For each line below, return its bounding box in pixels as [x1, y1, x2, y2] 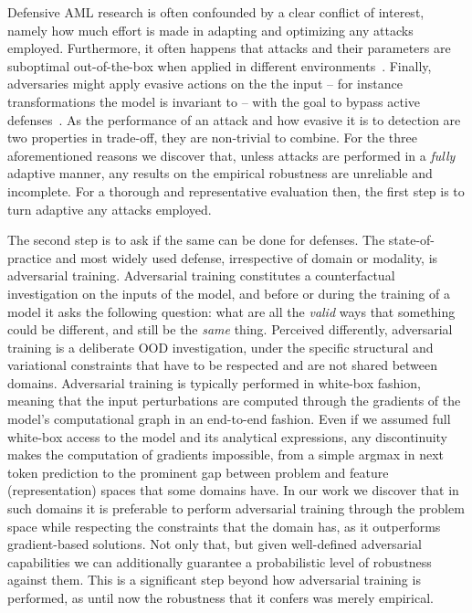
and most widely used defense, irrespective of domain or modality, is [55, 248, 438, 267]
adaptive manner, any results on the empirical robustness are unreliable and [7, 164, 433, 183]
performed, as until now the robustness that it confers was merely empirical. [7, 588, 434, 607]
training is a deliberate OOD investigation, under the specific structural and [7, 337, 434, 356]
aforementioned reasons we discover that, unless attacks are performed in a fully [7, 145, 456, 164]
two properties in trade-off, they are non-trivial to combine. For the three [7, 128, 417, 147]
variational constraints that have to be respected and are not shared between [7, 355, 438, 375]
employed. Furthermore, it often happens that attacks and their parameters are [7, 38, 451, 58]
